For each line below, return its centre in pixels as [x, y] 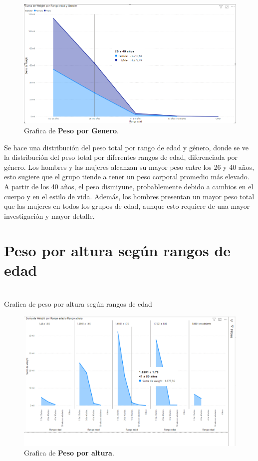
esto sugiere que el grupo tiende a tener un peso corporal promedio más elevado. [127, 177]
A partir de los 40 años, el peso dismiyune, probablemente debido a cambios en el [129, 186]
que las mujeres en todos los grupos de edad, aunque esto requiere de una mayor [127, 206]
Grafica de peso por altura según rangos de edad [78, 304]
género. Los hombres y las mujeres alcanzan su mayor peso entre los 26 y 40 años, [129, 167]
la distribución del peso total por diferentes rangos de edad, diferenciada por [121, 157]
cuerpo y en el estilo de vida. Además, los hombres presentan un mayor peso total [129, 196]
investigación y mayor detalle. [49, 216]
